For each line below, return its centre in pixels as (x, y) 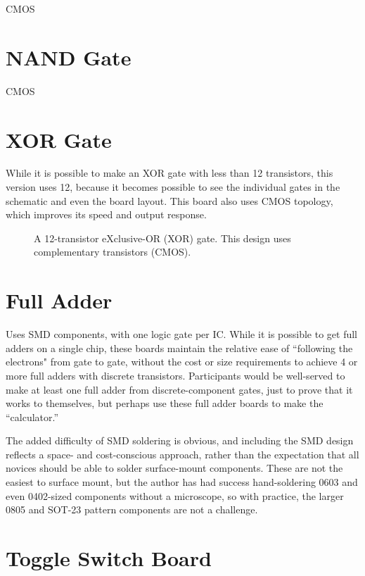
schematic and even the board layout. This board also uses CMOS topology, (169, 200)
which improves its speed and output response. (106, 214)
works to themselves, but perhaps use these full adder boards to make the (165, 403)
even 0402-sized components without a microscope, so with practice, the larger (175, 495)
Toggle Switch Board (109, 558)
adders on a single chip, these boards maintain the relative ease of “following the (179, 348)
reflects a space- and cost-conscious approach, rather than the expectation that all (182, 454)
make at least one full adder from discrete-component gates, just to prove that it (179, 389)
